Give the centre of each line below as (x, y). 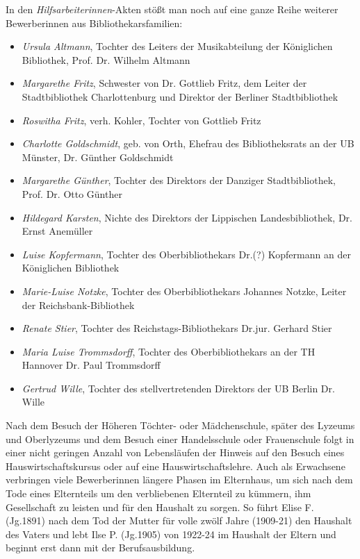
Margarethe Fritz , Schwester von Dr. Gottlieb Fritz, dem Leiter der (164, 83)
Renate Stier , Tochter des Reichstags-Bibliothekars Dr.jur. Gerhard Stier (177, 328)
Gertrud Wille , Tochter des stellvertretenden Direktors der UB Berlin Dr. (178, 388)
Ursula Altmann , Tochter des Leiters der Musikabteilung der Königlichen (177, 46)
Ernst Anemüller (57, 231)
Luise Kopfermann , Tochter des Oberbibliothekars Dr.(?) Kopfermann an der (186, 254)
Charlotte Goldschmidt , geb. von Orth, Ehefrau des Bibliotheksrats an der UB (188, 143)
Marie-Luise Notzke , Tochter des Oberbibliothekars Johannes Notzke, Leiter (184, 291)
